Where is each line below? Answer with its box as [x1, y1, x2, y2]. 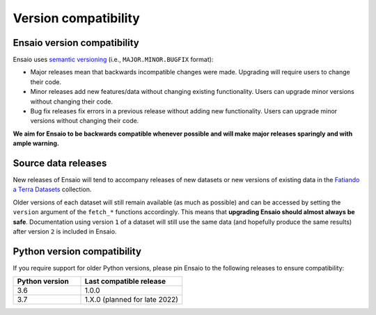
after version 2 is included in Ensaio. [13, 227, 117, 236]
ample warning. [13, 139, 59, 147]
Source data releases [13, 157, 107, 169]
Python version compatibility [13, 245, 142, 257]
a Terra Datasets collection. [13, 185, 92, 194]
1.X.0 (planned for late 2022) [84, 295, 179, 305]
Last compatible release [84, 277, 166, 286]
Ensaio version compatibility [13, 37, 139, 49]
